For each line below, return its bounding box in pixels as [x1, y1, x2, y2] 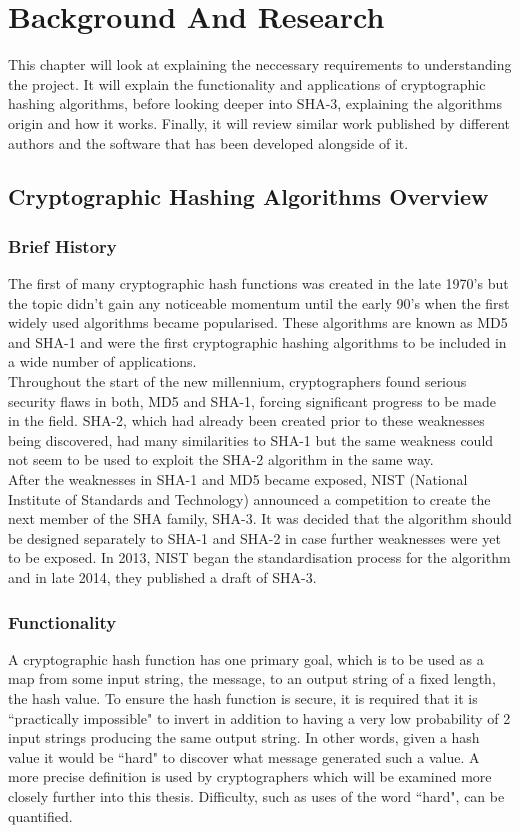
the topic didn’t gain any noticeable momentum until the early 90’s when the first [8, 292, 510, 313]
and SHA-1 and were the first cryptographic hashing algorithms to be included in [8, 331, 507, 352]
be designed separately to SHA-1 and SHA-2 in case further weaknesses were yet [8, 527, 501, 548]
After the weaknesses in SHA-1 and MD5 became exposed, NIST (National [8, 469, 468, 490]
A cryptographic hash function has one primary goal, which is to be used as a [8, 648, 484, 669]
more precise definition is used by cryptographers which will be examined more [8, 766, 492, 787]
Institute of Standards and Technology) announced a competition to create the [8, 488, 491, 509]
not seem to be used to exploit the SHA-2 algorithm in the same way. [8, 449, 434, 470]
